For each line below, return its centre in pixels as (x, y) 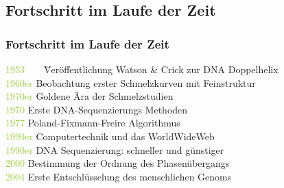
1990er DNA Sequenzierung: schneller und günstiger (115, 149)
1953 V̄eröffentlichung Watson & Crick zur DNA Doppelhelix (142, 69)
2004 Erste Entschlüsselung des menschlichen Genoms (119, 176)
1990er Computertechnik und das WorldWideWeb (110, 136)
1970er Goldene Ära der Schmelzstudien (90, 96)
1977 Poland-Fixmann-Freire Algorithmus (93, 123)
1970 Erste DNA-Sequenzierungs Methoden (97, 109)
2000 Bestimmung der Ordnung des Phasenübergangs (118, 163)
